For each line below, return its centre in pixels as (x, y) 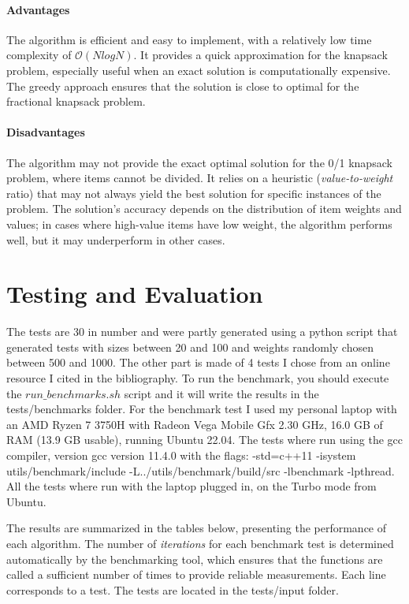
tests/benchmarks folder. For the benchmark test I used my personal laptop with (202, 409)
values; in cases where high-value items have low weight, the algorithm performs (199, 224)
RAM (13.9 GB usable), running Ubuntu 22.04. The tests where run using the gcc (204, 440)
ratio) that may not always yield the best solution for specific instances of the (194, 193)
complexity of (39, 55)
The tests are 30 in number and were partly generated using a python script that (202, 332)
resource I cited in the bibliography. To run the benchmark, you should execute (198, 378)
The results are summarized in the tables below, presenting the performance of (197, 528)
